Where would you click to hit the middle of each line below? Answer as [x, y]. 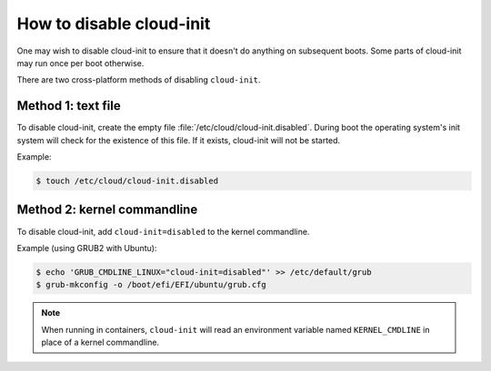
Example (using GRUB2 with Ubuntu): [87, 248]
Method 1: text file [69, 106]
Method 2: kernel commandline [107, 210]
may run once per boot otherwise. [80, 63]
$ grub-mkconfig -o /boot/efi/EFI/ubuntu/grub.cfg [151, 285]
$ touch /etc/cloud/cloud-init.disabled [127, 181]
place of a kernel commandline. [100, 342]
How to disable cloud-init [114, 24]
